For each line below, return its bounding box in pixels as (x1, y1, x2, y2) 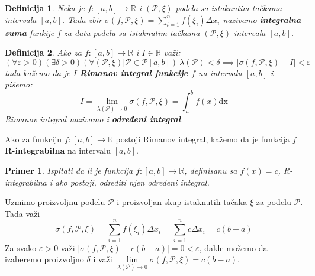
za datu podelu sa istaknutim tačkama (64, 26, 200, 38)
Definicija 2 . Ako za (5, 46, 82, 59)
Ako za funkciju (5, 132, 62, 145)
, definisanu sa (184, 164, 237, 177)
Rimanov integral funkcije (79, 66, 188, 79)
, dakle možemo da (199, 241, 268, 254)
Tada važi (5, 207, 40, 219)
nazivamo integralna (223, 13, 301, 25)
